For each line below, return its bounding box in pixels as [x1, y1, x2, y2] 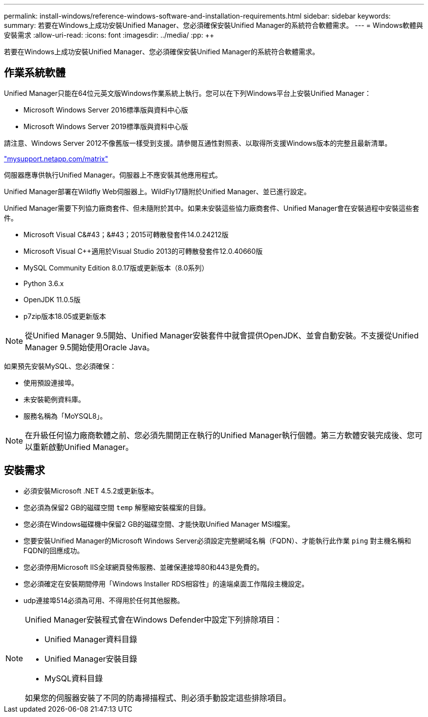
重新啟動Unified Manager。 [33, 442, 133, 452]
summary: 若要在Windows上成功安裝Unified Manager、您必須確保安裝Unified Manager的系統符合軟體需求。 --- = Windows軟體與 [4, 21, 423, 29]
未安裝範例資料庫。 [23, 395, 85, 403]
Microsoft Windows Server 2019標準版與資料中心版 [23, 122, 188, 131]
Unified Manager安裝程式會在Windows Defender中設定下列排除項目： [25, 614, 282, 625]
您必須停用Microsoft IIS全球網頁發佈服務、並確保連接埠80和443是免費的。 [23, 562, 264, 571]
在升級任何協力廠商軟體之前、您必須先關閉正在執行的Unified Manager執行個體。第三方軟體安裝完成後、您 [25, 430, 415, 440]
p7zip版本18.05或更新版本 [23, 312, 107, 320]
